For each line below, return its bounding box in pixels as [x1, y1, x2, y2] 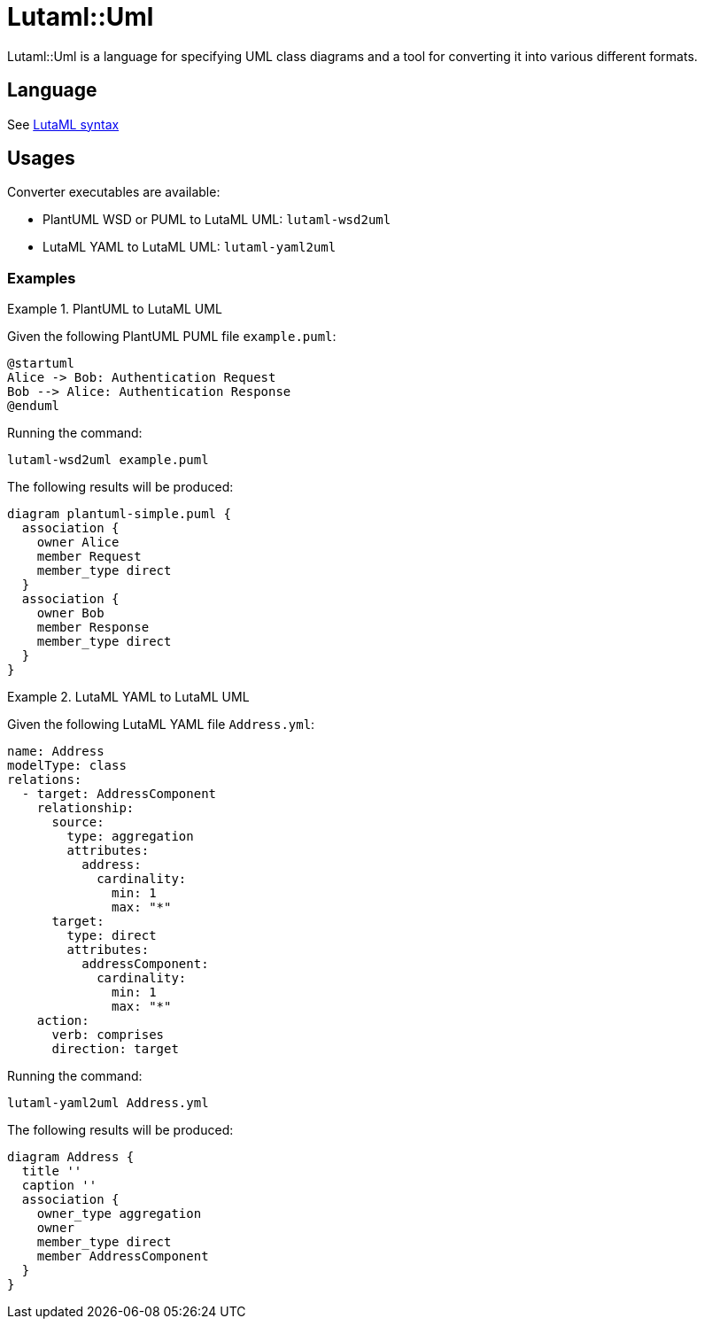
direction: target [51, 1042, 179, 1057]
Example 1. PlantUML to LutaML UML [7, 301, 222, 317]
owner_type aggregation [36, 1206, 202, 1221]
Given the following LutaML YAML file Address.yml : [7, 717, 315, 733]
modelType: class [7, 758, 127, 773]
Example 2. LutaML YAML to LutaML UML [7, 689, 250, 705]
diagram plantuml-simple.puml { [7, 507, 231, 522]
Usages [7, 147, 75, 170]
